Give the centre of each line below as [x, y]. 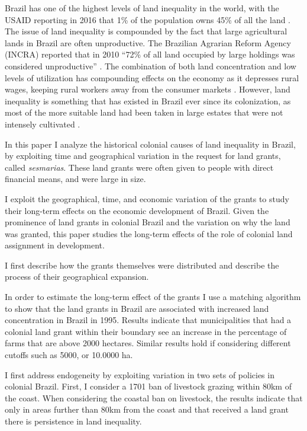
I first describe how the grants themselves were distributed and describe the [142, 265]
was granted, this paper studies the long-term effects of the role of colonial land [149, 233]
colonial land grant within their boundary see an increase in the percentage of [146, 331]
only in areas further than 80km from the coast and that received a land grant [147, 409]
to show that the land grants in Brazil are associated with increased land [137, 308]
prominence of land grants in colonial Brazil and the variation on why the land [148, 222]
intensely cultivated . [43, 124]
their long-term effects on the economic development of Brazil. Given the [137, 210]
